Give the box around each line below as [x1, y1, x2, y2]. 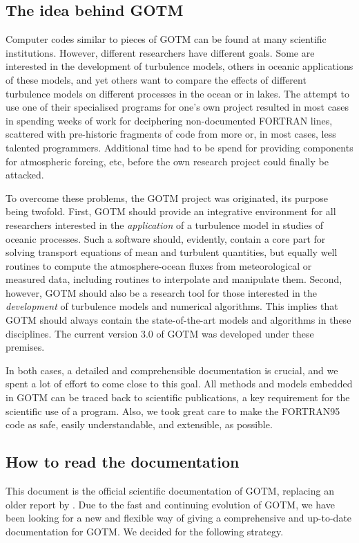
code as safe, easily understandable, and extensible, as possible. [6, 417, 273, 432]
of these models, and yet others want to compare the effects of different [6, 72, 307, 86]
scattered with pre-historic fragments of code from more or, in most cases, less [6, 127, 336, 141]
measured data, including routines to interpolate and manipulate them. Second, [6, 272, 342, 286]
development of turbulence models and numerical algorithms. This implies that [6, 299, 338, 313]
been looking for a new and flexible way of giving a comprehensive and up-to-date [6, 510, 352, 525]
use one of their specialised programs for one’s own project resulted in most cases [6, 100, 349, 114]
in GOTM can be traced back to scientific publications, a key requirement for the [6, 390, 350, 405]
